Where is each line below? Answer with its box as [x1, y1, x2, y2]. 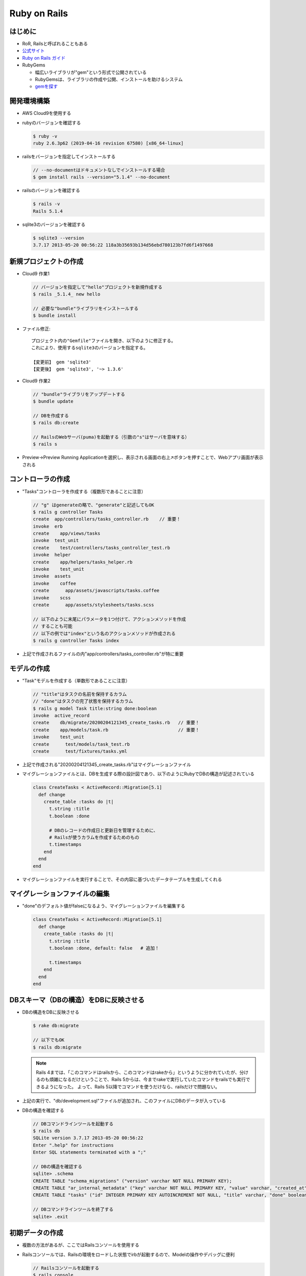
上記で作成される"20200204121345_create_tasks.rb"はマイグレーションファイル [22, 761, 191, 768]
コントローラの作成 [9, 475, 70, 483]
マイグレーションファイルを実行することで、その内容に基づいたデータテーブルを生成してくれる [22, 876, 222, 882]
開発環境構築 [9, 97, 50, 106]
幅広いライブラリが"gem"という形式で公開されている [35, 69, 147, 75]
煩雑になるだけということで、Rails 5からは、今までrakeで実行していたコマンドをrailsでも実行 [49, 1076, 246, 1083]
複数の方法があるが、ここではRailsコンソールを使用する [22, 1242, 140, 1248]
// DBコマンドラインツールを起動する [33, 1121, 114, 1126]
